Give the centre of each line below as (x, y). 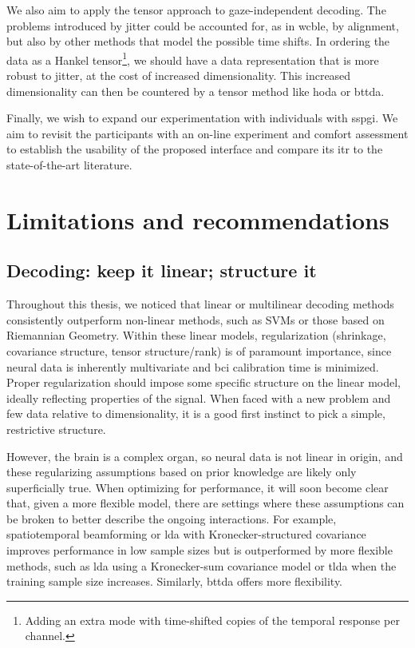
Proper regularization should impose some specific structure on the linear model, (204, 382)
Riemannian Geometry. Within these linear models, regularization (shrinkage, (196, 335)
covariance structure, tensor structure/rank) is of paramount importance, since (199, 350)
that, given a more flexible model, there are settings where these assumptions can (206, 503)
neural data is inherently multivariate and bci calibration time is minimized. (193, 366)
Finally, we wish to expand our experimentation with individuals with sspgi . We (202, 118)
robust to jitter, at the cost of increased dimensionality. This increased (179, 76)
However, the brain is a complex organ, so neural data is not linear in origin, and (205, 456)
